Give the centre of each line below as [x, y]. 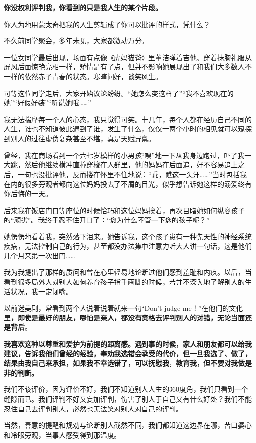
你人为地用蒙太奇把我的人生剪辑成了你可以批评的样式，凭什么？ [107, 24]
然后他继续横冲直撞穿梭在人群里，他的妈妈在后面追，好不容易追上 [131, 165]
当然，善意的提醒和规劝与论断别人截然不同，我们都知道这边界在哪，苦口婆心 [128, 425]
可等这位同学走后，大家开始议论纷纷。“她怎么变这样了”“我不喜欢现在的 [119, 93]
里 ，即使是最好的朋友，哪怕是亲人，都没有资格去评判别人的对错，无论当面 [124, 317]
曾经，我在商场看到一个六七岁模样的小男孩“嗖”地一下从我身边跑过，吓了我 [124, 155]
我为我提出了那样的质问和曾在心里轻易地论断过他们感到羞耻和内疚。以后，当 [128, 272]
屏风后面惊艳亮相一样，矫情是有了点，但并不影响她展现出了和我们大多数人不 [128, 67]
